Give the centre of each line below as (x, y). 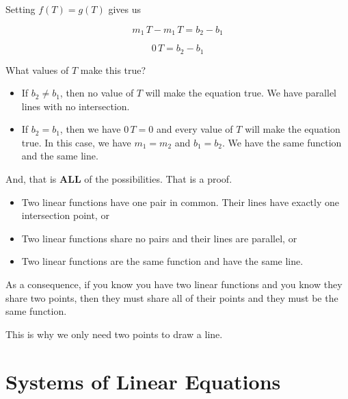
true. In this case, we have (76, 142)
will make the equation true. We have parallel (241, 93)
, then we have (90, 129)
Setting (21, 9)
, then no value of (97, 93)
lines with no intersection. (76, 106)
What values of (37, 69)
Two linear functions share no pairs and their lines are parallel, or (159, 238)
